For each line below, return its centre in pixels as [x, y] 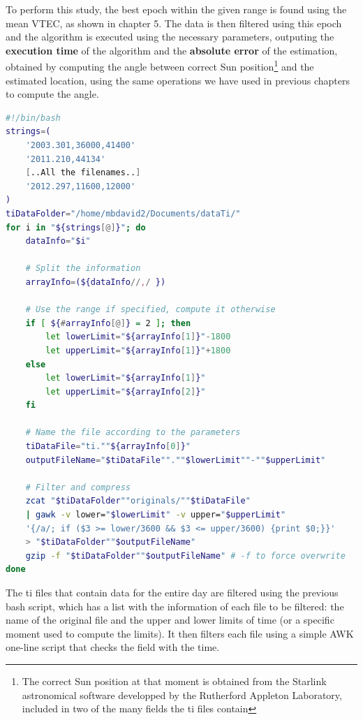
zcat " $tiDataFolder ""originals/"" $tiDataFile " [138, 501]
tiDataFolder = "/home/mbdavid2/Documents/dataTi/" [123, 213]
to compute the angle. [52, 94]
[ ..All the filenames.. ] [83, 173]
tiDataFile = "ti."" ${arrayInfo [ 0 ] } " [108, 447]
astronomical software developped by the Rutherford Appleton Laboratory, [182, 695]
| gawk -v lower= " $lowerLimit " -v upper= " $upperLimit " [156, 515]
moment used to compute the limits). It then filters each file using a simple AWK [180, 633]
